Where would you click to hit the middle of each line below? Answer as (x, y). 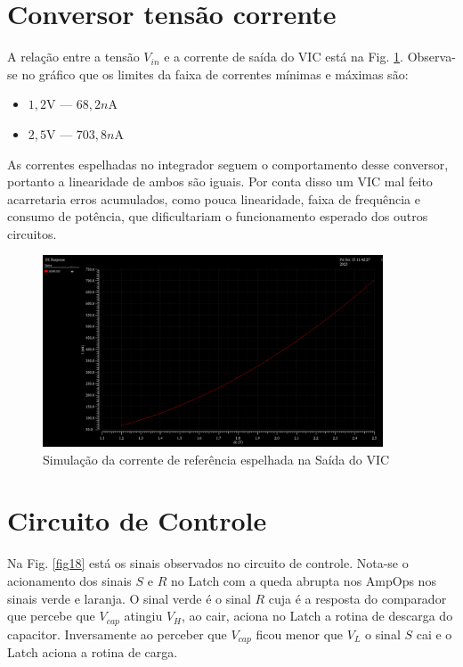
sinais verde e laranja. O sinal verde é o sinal (129, 598)
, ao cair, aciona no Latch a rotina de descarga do (317, 616)
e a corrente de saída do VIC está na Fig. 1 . (284, 57)
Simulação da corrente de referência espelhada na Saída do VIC (216, 459)
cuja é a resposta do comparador (357, 598)
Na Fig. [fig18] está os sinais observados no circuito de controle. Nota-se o (208, 563)
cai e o (434, 634)
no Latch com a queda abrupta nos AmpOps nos (303, 581)
